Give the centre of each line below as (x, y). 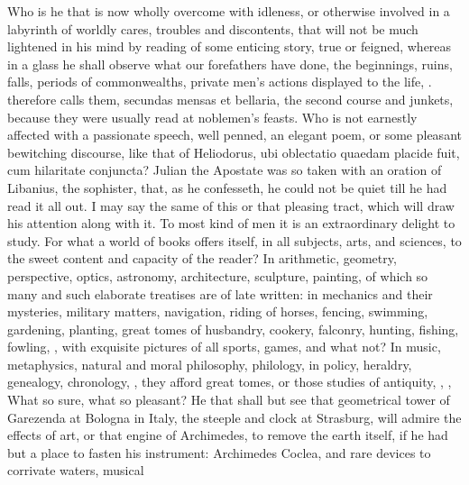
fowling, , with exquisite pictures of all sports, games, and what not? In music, (224, 347)
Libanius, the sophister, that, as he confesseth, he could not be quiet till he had (227, 187)
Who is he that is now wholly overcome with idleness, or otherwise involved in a (229, 11)
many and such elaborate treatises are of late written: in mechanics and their (220, 293)
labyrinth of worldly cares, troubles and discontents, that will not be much (213, 28)
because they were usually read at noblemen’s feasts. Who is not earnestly (212, 117)
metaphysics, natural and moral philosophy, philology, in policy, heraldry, (210, 364)
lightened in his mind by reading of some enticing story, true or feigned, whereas (230, 46)
